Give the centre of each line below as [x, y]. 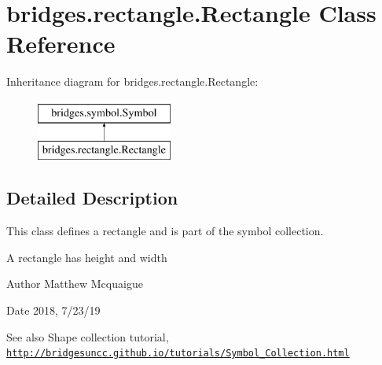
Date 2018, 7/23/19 [53, 310]
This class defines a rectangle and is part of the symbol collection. [165, 231]
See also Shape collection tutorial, [88, 336]
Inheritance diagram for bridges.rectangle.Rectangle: [132, 81]
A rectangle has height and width [87, 257]
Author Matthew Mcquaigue [75, 284]
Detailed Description [92, 198]
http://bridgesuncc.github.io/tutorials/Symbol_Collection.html [178, 354]
